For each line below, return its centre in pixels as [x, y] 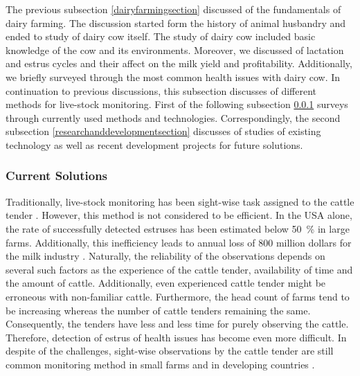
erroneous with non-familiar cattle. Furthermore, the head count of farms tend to [178, 296]
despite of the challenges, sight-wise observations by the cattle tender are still [170, 351]
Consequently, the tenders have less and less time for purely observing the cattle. [177, 324]
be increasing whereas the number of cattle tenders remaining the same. [158, 310]
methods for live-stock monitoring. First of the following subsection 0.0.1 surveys [177, 104]
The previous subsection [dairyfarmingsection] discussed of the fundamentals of [173, 9]
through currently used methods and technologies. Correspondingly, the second [173, 117]
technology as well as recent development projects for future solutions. [154, 144]
